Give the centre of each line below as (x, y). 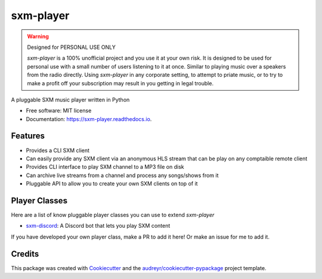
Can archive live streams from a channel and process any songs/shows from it (122, 175)
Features (28, 136)
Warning (38, 36)
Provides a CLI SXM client (58, 150)
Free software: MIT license (59, 111)
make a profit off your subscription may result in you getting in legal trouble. (120, 83)
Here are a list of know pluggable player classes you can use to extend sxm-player (113, 215)
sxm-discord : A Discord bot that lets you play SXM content (98, 226)
